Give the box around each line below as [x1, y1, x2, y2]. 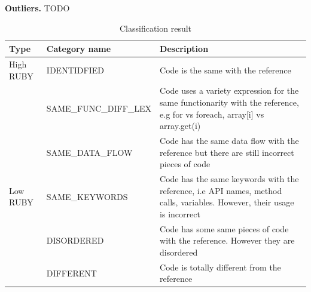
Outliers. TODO [5, 2, 70, 14]
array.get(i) [160, 119, 201, 132]
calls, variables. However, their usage [160, 196, 294, 208]
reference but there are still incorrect [160, 146, 294, 158]
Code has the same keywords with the [160, 173, 299, 185]
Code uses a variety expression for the [160, 84, 299, 97]
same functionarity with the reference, [160, 96, 299, 109]
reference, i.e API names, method [160, 184, 282, 196]
